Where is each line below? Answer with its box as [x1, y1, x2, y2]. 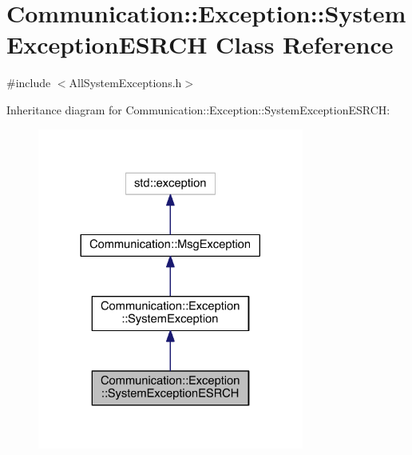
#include [6, 74, 51, 91]
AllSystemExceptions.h [69, 74, 182, 91]
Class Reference [216, 28, 394, 61]
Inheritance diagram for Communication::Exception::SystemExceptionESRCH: [6, 101, 390, 118]
